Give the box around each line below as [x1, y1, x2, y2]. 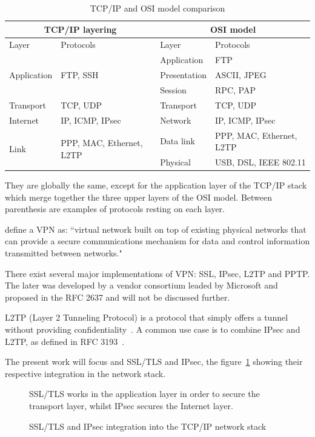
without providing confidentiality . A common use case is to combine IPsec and [5, 322, 300, 335]
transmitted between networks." [5, 247, 122, 259]
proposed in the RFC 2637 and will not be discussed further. [5, 290, 230, 303]
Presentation [160, 68, 207, 81]
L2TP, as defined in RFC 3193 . [5, 335, 125, 347]
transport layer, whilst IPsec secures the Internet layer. [29, 399, 233, 412]
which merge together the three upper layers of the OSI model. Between [5, 190, 273, 203]
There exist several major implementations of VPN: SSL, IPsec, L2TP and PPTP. [5, 267, 310, 279]
